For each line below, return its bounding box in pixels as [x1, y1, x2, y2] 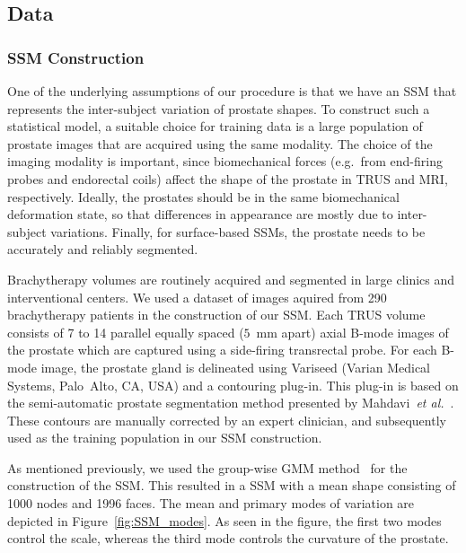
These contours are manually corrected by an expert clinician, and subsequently [7, 410, 446, 429]
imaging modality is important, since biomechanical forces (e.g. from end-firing [7, 152, 443, 171]
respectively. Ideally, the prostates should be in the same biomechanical [7, 187, 400, 206]
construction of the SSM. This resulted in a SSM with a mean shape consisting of [7, 476, 456, 495]
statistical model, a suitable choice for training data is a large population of [7, 117, 423, 136]
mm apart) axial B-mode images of [256, 322, 449, 341]
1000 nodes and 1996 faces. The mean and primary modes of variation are [7, 494, 415, 513]
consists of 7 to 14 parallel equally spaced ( [7, 322, 244, 341]
